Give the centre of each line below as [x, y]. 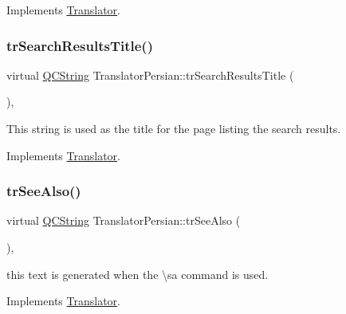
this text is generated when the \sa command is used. [138, 274]
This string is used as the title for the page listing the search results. [174, 128]
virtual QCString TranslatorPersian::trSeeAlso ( [124, 220]
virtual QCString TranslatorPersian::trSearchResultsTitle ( [150, 75]
